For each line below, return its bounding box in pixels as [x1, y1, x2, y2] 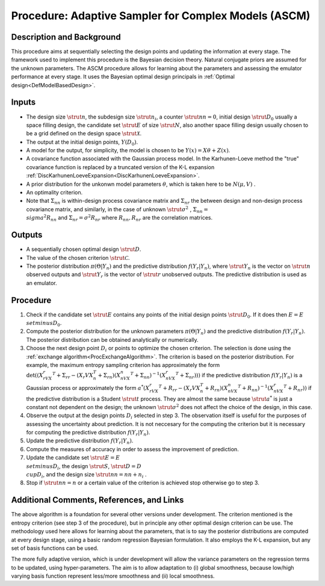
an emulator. [26, 279, 57, 286]
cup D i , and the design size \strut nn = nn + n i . [26, 471, 147, 480]
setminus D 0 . [26, 319, 62, 328]
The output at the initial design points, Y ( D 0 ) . [26, 138, 138, 147]
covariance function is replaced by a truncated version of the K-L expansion [26, 163, 215, 171]
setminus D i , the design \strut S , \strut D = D [26, 462, 141, 471]
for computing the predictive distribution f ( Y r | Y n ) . [26, 429, 150, 437]
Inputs [11, 97, 36, 108]
